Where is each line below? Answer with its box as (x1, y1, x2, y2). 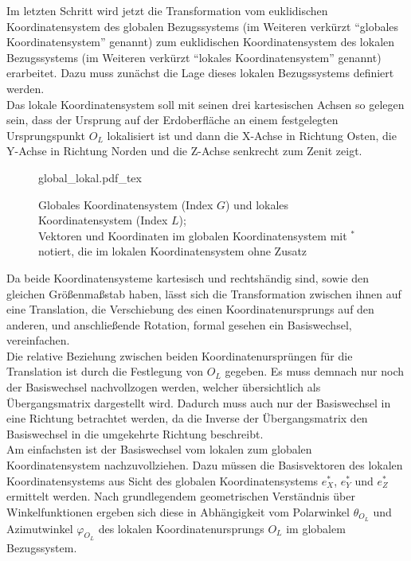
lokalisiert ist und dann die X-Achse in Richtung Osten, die (107, 127, 397, 143)
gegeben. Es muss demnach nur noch (225, 363, 404, 380)
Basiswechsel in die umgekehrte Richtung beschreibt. (6, 425, 264, 442)
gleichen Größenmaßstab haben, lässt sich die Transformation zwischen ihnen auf (6, 285, 401, 302)
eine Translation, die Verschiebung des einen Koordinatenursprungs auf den (6, 301, 374, 318)
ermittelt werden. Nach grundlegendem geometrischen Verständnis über (6, 488, 355, 505)
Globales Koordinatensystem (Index (38, 196, 213, 212)
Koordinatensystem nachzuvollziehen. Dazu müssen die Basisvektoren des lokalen (6, 457, 403, 473)
